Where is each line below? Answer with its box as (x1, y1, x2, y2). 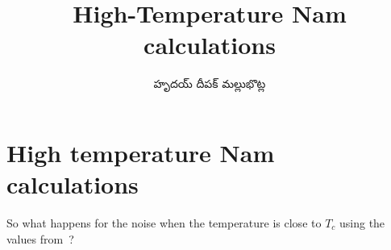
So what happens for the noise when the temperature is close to (6, 215, 322, 231)
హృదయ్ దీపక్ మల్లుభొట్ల (153, 75, 266, 92)
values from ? (6, 230, 74, 247)
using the (339, 215, 385, 231)
